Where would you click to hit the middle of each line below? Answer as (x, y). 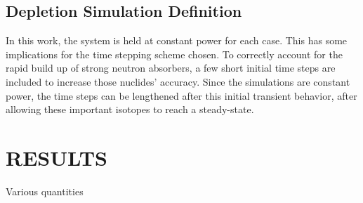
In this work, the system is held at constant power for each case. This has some (177, 40)
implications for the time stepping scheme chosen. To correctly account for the (174, 54)
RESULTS (57, 157)
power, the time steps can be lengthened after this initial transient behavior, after (181, 95)
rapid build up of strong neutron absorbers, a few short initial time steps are (171, 68)
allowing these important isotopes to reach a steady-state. (130, 109)
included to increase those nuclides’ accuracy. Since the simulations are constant (178, 81)
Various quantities (45, 191)
